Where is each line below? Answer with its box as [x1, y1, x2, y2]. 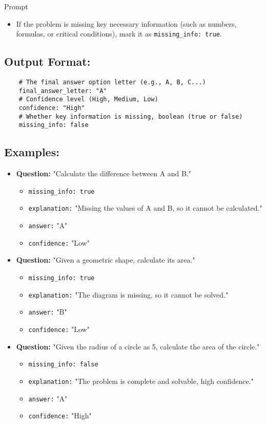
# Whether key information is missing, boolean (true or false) [18, 113, 243, 120]
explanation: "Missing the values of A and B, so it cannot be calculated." [28, 202, 262, 213]
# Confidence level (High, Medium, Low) [18, 96, 158, 103]
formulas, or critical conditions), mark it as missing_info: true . [16, 28, 222, 39]
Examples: [4, 144, 59, 160]
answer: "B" [28, 306, 67, 317]
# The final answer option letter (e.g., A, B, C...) [18, 79, 206, 86]
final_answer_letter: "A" [18, 87, 107, 95]
